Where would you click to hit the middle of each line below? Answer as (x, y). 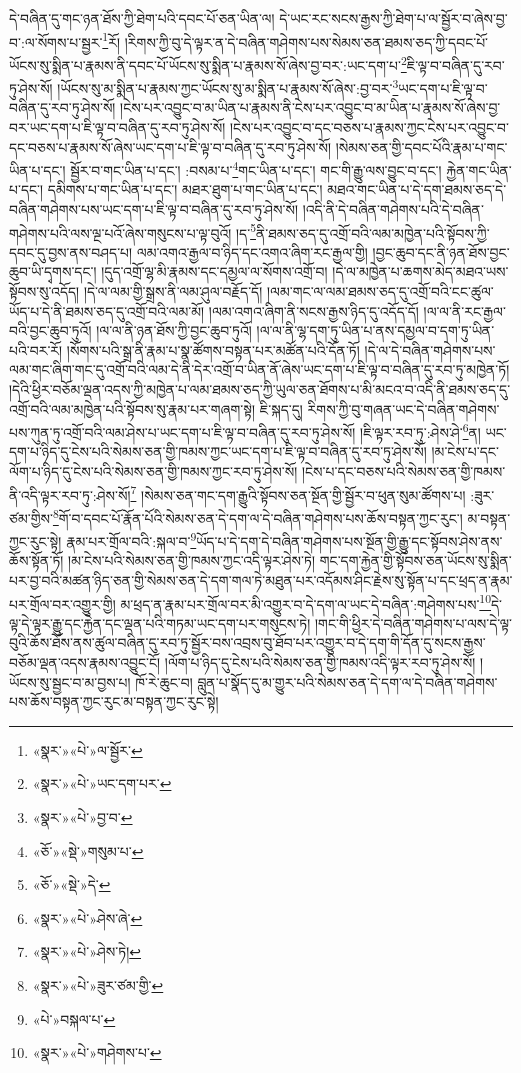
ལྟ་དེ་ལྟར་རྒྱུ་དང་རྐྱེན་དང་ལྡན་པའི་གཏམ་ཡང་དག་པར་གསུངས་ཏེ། (160, 622)
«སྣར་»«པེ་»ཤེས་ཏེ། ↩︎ (86, 951)
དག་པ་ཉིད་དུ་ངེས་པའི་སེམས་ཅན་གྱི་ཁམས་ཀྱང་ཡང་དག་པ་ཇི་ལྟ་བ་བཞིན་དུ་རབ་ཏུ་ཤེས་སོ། (218, 451)
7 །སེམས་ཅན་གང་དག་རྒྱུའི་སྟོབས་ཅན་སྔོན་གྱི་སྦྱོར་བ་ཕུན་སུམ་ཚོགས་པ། (298, 493)
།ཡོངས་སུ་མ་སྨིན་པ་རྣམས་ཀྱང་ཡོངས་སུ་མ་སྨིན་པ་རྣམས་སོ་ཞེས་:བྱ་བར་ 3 (228, 86)
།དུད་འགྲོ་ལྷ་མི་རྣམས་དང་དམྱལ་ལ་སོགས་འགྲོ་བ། (214, 271)
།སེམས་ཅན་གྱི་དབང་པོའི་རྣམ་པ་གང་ (421, 146)
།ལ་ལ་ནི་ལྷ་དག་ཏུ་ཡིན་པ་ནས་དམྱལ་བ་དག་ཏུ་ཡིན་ (375, 330)
